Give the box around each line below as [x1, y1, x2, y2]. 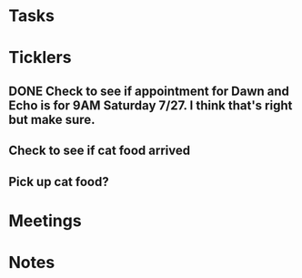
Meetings [8, 211, 83, 231]
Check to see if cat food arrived [8, 143, 191, 159]
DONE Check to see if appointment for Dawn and [8, 83, 290, 98]
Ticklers [8, 47, 72, 68]
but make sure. [8, 111, 96, 128]
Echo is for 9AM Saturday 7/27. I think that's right [8, 98, 293, 113]
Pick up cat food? [8, 174, 110, 190]
